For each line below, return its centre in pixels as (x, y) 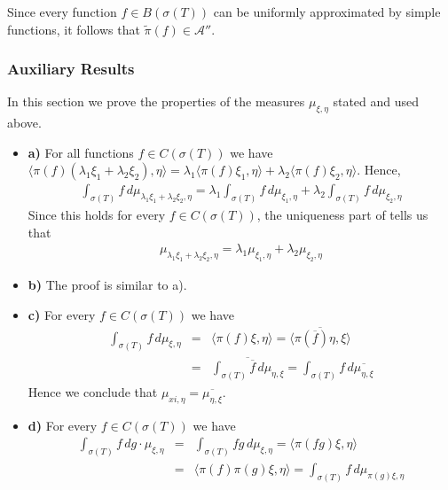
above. (24, 123)
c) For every (62, 314)
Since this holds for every (97, 215)
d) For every (63, 425)
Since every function (62, 12)
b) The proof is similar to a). (107, 285)
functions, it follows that (74, 29)
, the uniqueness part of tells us (342, 215)
